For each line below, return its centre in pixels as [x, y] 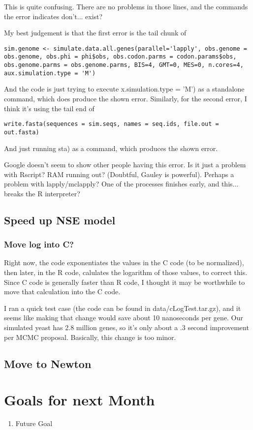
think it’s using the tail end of [49, 108]
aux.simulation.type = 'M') [50, 73]
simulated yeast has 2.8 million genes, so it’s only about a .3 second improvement [126, 327]
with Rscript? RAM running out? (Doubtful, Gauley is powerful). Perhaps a [119, 174]
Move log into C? [39, 244]
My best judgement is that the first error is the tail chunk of [95, 33]
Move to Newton [48, 363]
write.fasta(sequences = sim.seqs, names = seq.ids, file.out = [111, 124]
